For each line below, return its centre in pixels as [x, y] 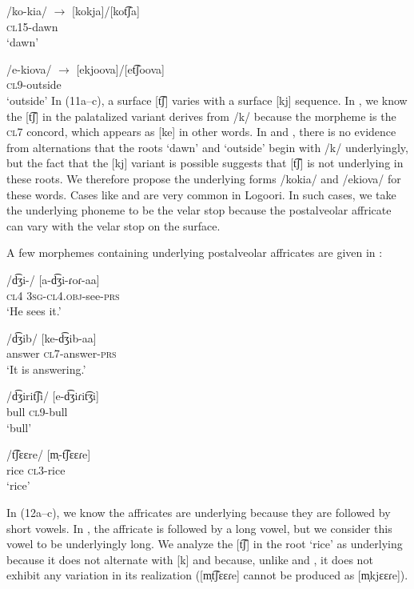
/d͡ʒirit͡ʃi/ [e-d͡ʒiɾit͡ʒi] [53, 396]
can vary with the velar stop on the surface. [113, 225]
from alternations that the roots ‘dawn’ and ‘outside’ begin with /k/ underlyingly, [207, 147]
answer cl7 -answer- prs [62, 353]
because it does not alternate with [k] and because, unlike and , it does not [190, 559]
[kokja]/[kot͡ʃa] [106, 10]
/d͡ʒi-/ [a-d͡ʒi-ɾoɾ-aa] [53, 279]
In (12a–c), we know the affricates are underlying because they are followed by [199, 513]
